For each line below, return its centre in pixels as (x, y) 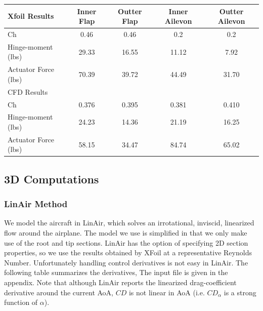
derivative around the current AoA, (59, 292)
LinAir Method (36, 204)
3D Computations (52, 179)
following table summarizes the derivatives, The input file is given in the (116, 272)
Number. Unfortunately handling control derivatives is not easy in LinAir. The (126, 262)
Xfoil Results (31, 16)
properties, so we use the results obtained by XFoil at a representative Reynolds (128, 252)
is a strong (240, 292)
